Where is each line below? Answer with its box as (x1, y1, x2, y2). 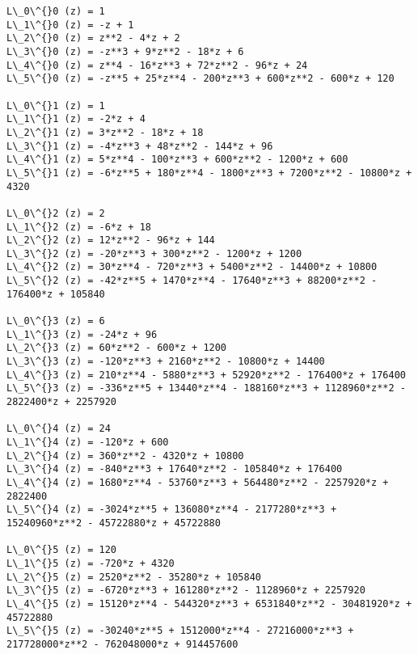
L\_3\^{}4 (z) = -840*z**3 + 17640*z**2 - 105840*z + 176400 (6, 463, 343, 475)
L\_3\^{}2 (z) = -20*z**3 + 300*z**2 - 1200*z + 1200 (6, 247, 302, 259)
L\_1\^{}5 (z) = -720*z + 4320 (6, 557, 175, 569)
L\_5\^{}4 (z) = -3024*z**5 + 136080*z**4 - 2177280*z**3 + (6, 504, 337, 516)
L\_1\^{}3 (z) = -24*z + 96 (6, 328, 158, 340)
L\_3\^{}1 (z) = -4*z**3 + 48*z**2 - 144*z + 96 (6, 140, 273, 152)
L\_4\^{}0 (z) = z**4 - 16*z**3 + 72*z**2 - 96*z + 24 (6, 59, 308, 71)
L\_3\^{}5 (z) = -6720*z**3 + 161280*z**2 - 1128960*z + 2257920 (6, 584, 365, 597)
